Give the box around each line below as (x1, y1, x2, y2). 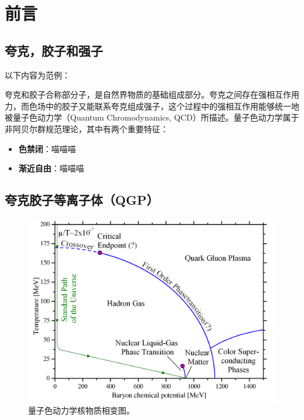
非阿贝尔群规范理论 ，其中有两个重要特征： (5, 122, 168, 135)
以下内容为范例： (5, 68, 70, 81)
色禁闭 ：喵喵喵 (18, 142, 76, 154)
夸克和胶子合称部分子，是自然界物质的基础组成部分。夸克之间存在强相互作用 (5, 88, 299, 101)
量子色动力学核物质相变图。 (28, 404, 134, 416)
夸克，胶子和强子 (5, 41, 103, 59)
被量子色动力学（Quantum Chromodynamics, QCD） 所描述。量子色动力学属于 (5, 111, 299, 123)
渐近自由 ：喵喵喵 (18, 162, 84, 174)
